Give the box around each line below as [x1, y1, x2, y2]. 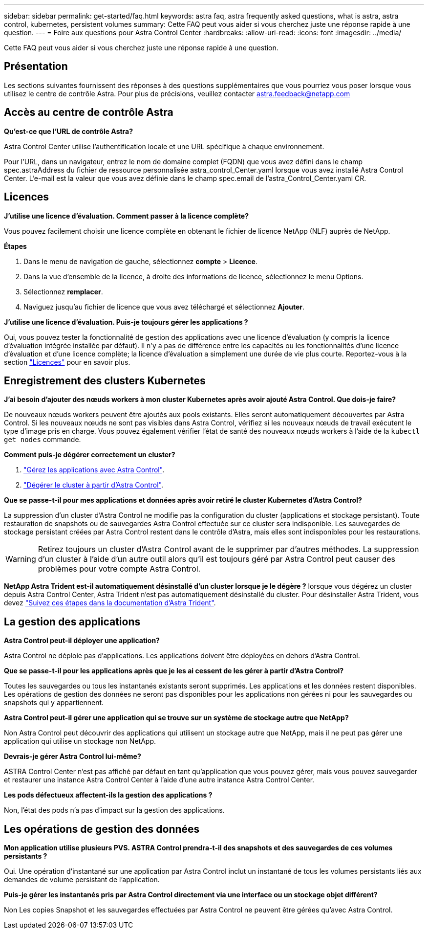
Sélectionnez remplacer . [23, 287, 103, 296]
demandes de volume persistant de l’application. [4, 875, 160, 884]
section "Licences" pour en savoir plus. [4, 357, 130, 366]
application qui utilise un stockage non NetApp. [4, 737, 156, 746]
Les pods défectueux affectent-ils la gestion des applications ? [4, 791, 213, 800]
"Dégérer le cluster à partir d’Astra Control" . [23, 481, 164, 489]
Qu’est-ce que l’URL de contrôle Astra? [4, 127, 133, 135]
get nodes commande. [4, 435, 81, 444]
